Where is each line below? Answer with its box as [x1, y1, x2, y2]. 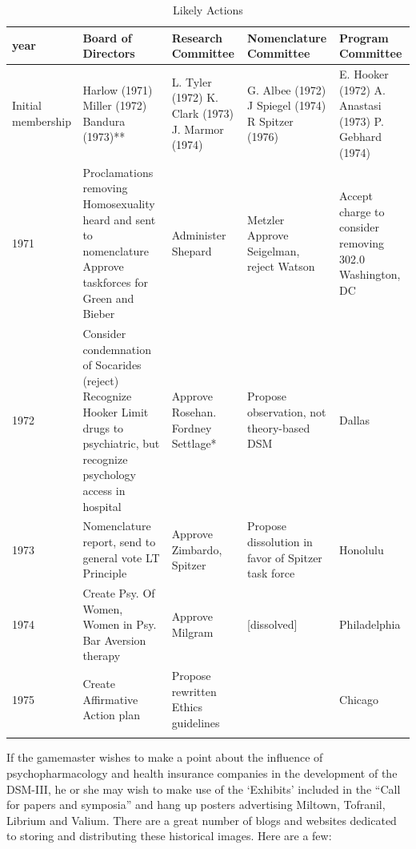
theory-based [247, 419, 310, 436]
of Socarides [82, 356, 142, 373]
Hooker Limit [82, 404, 149, 420]
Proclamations [82, 163, 154, 180]
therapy [82, 647, 121, 664]
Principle [82, 565, 127, 581]
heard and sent [82, 211, 156, 227]
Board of [82, 29, 132, 46]
